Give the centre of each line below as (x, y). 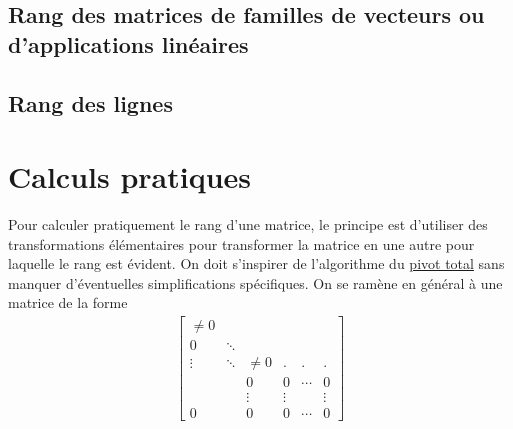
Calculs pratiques (130, 176)
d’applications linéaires (128, 43)
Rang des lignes (90, 102)
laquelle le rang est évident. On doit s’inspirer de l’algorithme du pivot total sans (256, 263)
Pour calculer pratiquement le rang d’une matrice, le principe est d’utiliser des (248, 224)
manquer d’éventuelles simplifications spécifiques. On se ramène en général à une (255, 282)
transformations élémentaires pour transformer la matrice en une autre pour (241, 243)
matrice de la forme (68, 302)
